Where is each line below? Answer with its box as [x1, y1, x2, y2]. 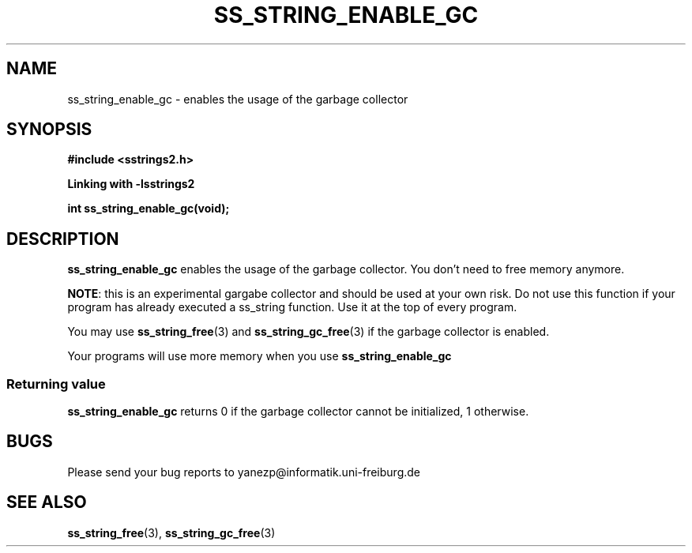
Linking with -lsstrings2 [67, 177, 195, 191]
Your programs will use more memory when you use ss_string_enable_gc [67, 349, 452, 363]
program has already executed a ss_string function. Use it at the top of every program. [67, 300, 517, 314]
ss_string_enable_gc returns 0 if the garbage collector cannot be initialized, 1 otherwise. [67, 404, 529, 419]
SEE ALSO [6, 492, 87, 513]
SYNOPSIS [6, 119, 92, 140]
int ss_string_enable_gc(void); [67, 201, 230, 216]
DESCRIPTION [6, 228, 119, 249]
